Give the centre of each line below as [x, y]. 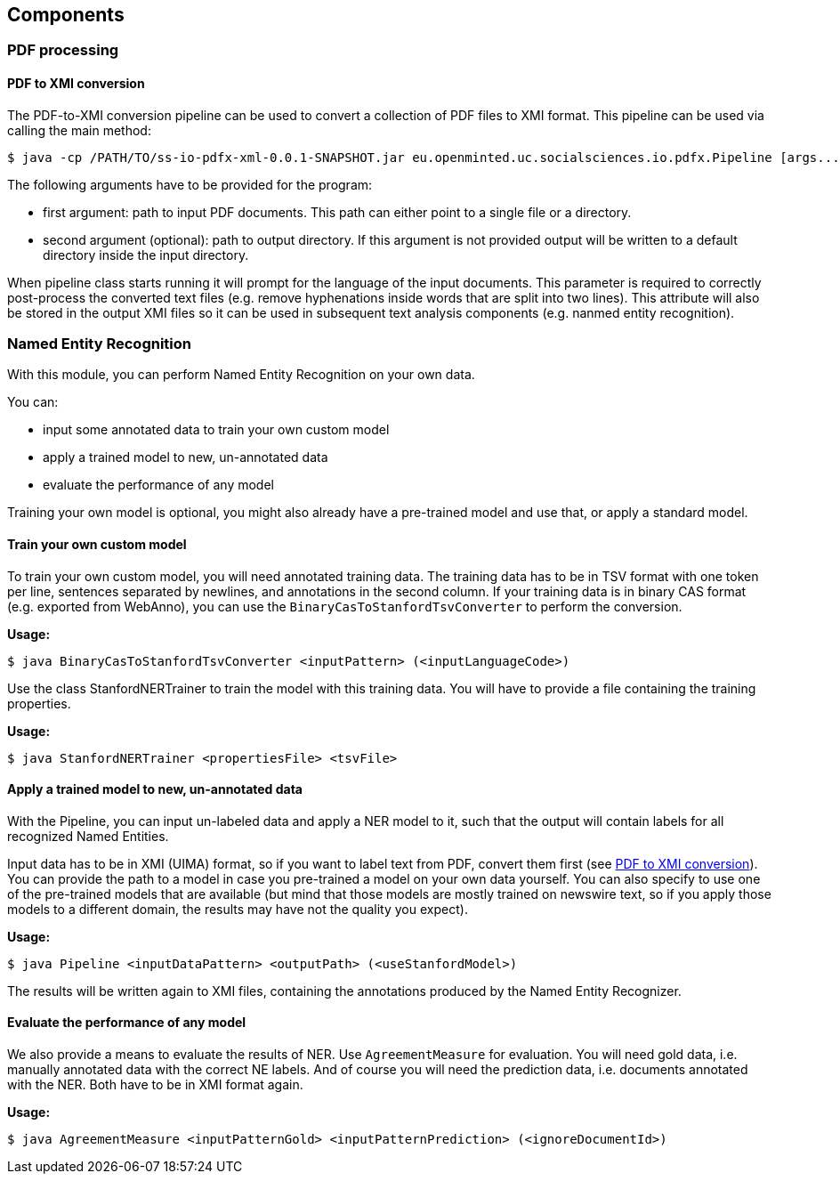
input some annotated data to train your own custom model [216, 430]
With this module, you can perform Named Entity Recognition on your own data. [241, 375]
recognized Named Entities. [88, 836]
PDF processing [63, 50]
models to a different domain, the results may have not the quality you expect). [238, 909]
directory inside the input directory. [146, 255]
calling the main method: [79, 130]
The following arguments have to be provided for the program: [190, 184]
